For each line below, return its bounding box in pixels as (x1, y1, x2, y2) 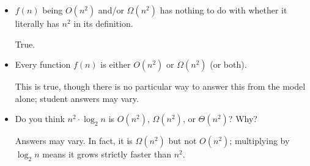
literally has (15, 17, 59, 29)
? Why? (228, 112, 257, 125)
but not (168, 134, 197, 147)
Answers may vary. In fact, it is (15, 134, 133, 147)
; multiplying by (229, 134, 290, 147)
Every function (15, 58, 71, 71)
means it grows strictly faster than (42, 148, 172, 161)
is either (100, 58, 131, 71)
